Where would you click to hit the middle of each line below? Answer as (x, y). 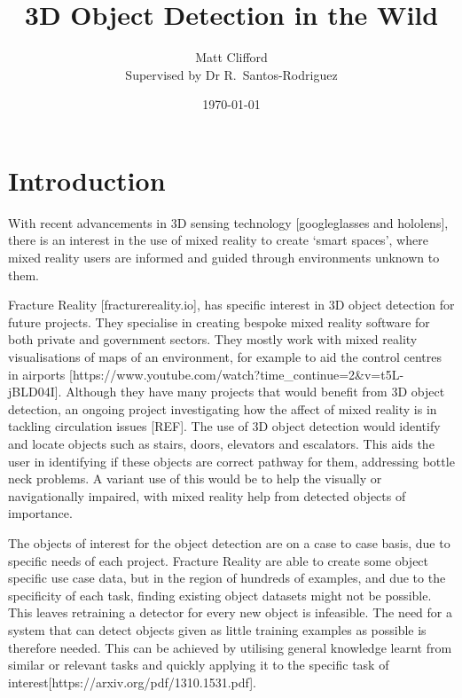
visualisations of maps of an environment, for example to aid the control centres (225, 357)
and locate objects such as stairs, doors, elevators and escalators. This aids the (221, 443)
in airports (37, 374)
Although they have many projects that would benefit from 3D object (255, 392)
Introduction (87, 180)
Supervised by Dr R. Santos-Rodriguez (231, 74)
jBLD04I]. (35, 392)
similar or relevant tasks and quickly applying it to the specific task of (199, 665)
